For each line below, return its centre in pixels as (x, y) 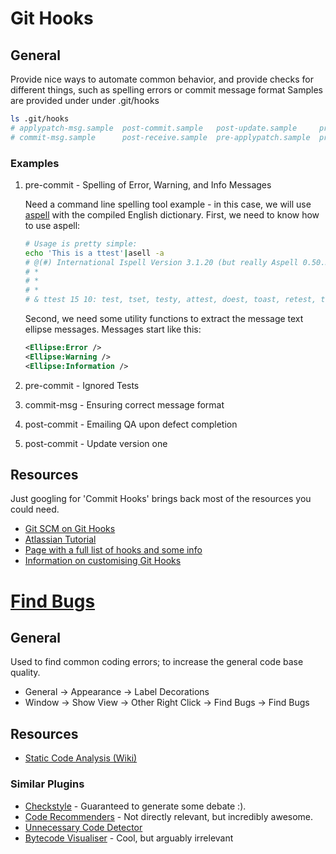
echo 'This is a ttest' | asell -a (94, 253)
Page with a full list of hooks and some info (113, 550)
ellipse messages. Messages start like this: (113, 329)
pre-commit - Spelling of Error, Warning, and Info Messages (148, 184)
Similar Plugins (47, 784)
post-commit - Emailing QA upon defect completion (131, 424)
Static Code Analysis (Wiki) (81, 758)
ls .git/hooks (40, 119)
